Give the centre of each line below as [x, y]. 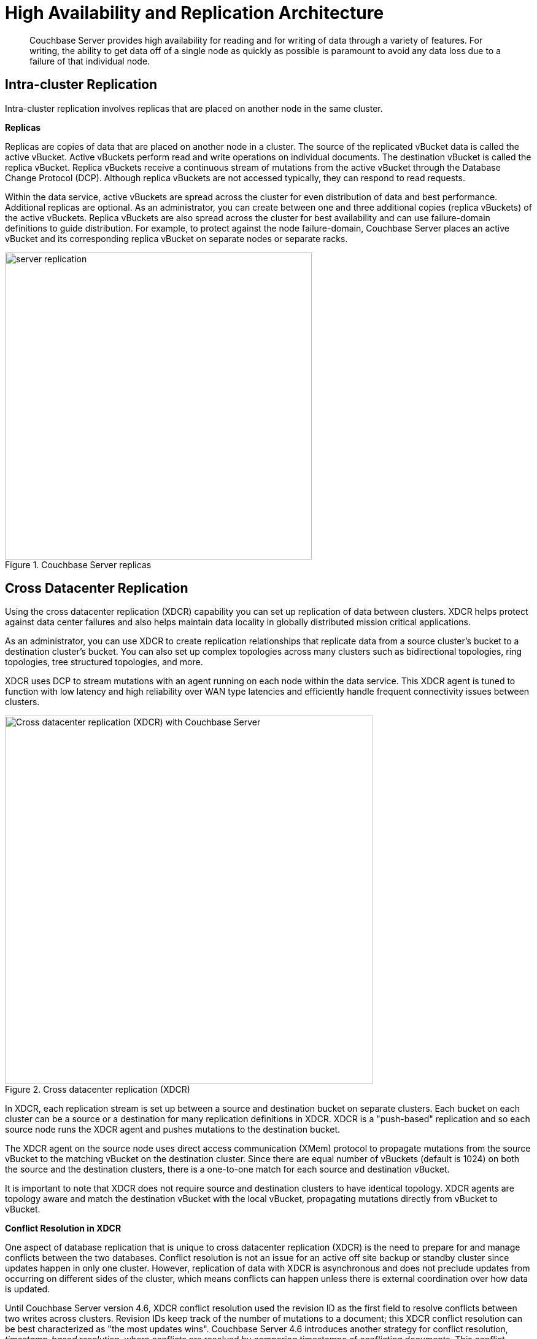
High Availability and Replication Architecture [195, 13]
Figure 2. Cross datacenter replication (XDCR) [98, 1090]
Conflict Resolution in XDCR [63, 1228]
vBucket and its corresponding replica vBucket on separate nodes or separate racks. [176, 238]
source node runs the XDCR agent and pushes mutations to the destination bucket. [173, 1130]
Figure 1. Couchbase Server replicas [78, 564]
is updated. [28, 1289]
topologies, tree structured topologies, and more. [104, 662]
